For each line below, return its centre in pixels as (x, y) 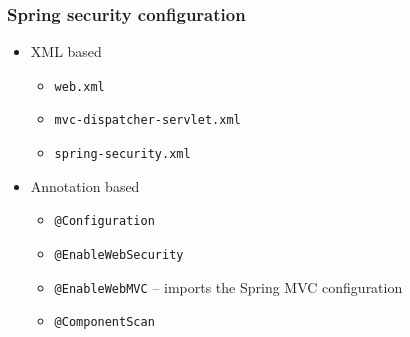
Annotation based (85, 185)
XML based (66, 51)
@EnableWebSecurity (119, 255)
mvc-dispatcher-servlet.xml (147, 120)
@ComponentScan (104, 322)
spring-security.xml (122, 154)
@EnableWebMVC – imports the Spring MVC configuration (228, 286)
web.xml (79, 86)
